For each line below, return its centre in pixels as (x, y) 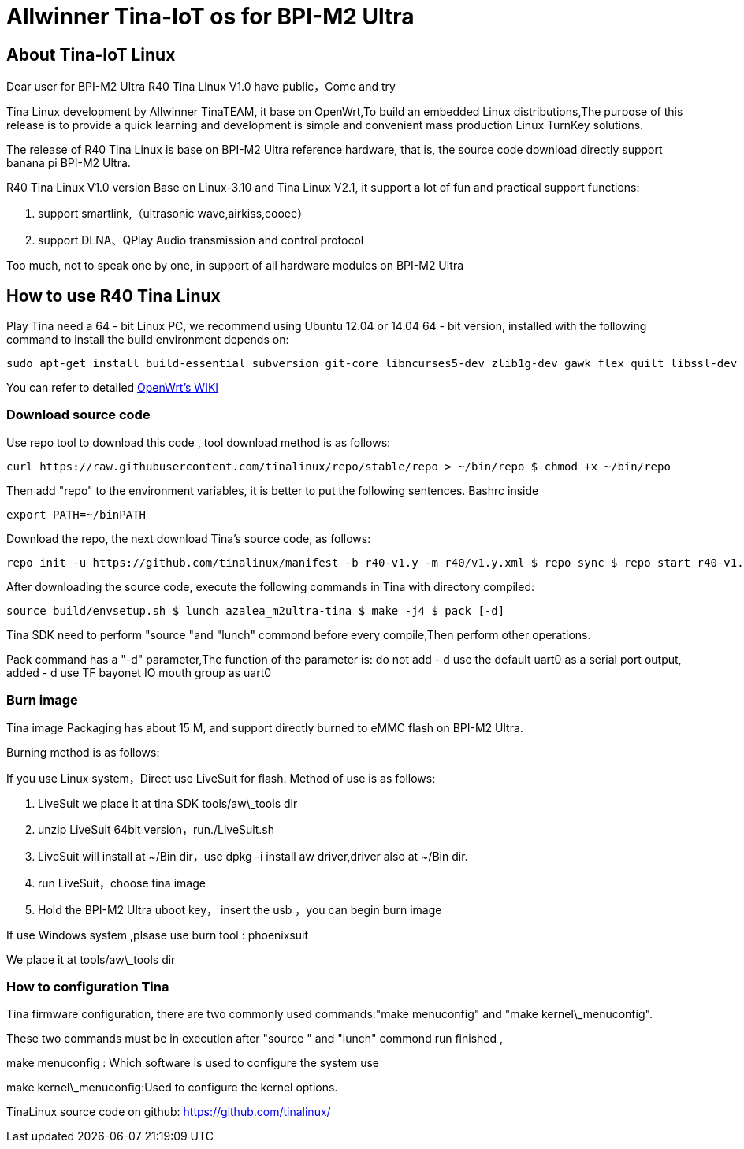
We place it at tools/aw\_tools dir (91, 959)
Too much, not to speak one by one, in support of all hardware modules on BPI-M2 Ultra (235, 266)
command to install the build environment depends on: (148, 340)
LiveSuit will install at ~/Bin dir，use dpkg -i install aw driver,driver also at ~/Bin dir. (253, 856)
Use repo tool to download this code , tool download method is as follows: (199, 442)
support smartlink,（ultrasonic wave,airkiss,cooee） (173, 214)
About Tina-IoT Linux (91, 54)
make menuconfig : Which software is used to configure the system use (193, 1063)
